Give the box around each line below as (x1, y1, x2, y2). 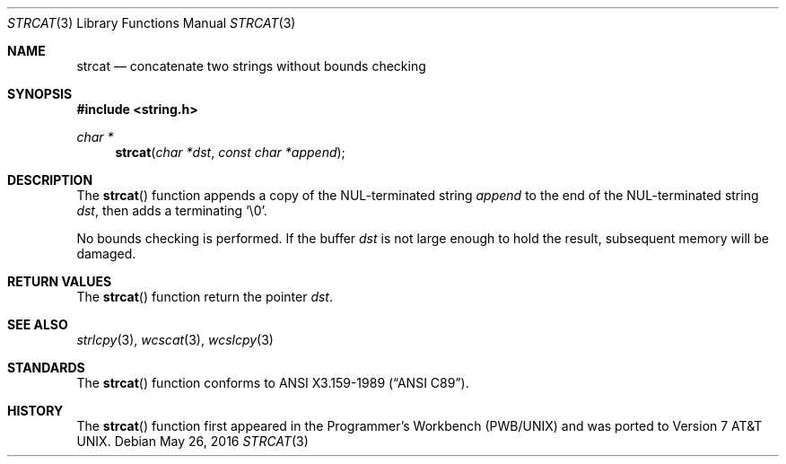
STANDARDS (7, 360, 85, 375)
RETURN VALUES (7, 274, 112, 289)
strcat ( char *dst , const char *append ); (115, 144, 345, 160)
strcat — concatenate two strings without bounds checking (76, 58, 426, 74)
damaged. (76, 246, 136, 261)
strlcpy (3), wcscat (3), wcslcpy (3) (76, 332, 274, 347)
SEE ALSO (7, 317, 68, 332)
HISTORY (7, 403, 64, 418)
